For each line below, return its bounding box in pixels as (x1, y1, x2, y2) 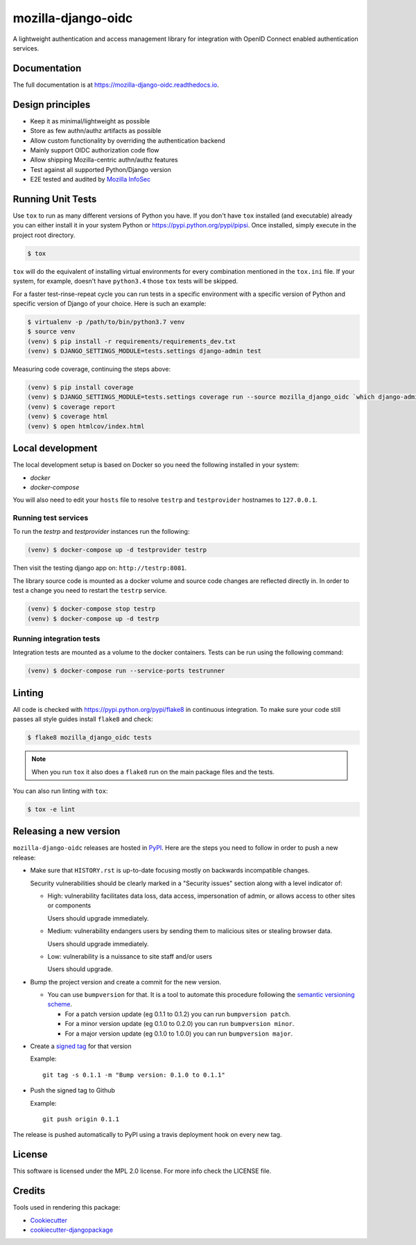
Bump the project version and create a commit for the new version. (30, 977, 222, 986)
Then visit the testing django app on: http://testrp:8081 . (12, 564, 187, 572)
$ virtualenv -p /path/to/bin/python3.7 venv (27, 317, 185, 326)
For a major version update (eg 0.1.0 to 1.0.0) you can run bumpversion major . (64, 1029, 293, 1038)
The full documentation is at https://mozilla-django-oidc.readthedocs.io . (12, 80, 220, 89)
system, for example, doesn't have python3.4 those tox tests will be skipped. (12, 277, 239, 286)
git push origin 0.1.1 (42, 1115, 120, 1123)
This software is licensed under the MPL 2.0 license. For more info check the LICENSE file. (12, 1167, 272, 1175)
